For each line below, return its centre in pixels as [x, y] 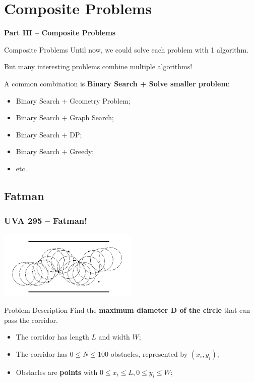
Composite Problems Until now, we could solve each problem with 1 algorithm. [126, 49]
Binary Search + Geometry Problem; [73, 100]
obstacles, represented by [149, 353]
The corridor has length [52, 337]
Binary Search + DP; [49, 134]
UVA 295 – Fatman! [46, 221]
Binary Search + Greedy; [55, 151]
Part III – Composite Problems [60, 33]
